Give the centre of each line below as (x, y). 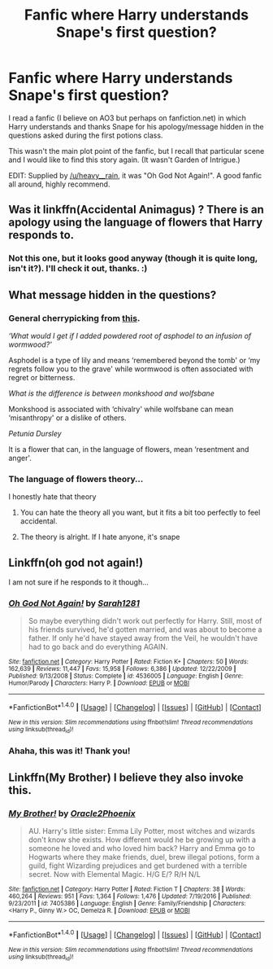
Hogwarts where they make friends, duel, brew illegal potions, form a (144, 857)
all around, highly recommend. (59, 184)
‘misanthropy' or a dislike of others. (68, 418)
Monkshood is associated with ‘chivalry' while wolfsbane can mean (121, 409)
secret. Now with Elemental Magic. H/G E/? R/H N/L (115, 874)
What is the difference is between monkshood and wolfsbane (112, 393)
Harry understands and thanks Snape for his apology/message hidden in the (136, 126)
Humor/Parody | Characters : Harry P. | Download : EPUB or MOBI (99, 683)
